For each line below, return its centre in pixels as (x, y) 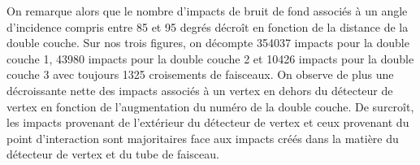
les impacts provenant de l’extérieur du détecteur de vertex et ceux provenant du (208, 122)
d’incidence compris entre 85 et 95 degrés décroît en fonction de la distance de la (208, 26)
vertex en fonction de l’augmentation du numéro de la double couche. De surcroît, (210, 106)
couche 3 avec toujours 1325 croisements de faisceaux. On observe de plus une (200, 74)
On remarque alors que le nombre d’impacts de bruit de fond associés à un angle (207, 11)
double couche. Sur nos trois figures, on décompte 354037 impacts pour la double (208, 43)
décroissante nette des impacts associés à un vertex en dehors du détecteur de (200, 90)
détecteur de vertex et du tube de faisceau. (113, 154)
